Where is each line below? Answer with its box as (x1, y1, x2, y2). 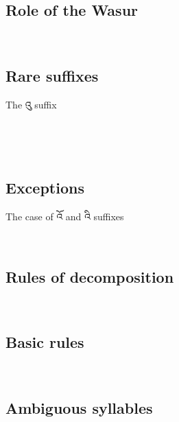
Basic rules (5, 331, 84, 353)
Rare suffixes (5, 65, 99, 86)
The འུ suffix (5, 97, 57, 111)
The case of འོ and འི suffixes (5, 209, 124, 223)
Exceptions (5, 177, 84, 198)
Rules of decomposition (5, 266, 174, 287)
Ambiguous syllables (5, 397, 153, 419)
